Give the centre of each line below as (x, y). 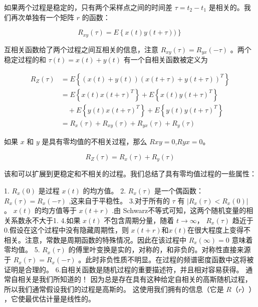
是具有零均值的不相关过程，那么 (94, 141)
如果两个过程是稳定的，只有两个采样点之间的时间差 (88, 7)
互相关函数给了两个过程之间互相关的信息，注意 (81, 49)
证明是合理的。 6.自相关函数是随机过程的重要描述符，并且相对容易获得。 (124, 269)
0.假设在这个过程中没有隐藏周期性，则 (66, 230)
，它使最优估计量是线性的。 (50, 299)
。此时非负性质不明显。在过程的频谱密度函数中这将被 (166, 260)
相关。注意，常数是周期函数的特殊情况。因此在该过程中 (95, 239)
